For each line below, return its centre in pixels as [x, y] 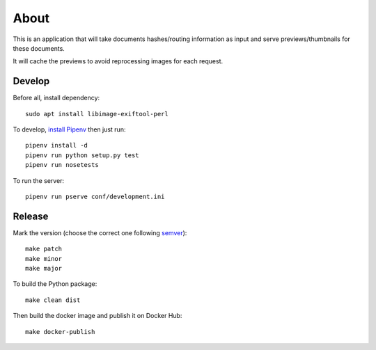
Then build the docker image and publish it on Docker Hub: [97, 316]
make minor [44, 258]
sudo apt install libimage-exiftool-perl [97, 114]
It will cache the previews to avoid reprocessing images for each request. [118, 61]
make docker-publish [60, 332]
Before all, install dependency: [56, 98]
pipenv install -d [57, 145]
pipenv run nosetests [62, 165]
